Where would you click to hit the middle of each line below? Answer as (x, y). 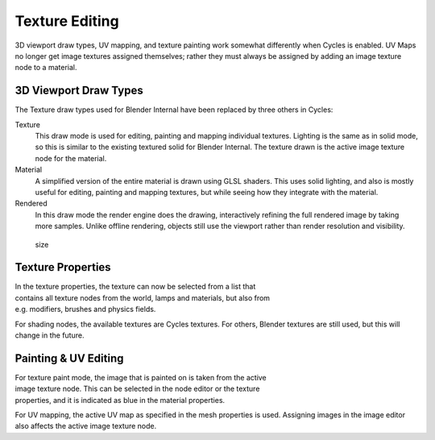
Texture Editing (67, 21)
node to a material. (46, 68)
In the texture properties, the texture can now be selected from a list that (135, 287)
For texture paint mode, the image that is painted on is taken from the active (141, 377)
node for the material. (71, 158)
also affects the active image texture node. (86, 426)
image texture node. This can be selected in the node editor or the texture (137, 389)
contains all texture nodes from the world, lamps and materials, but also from (142, 297)
